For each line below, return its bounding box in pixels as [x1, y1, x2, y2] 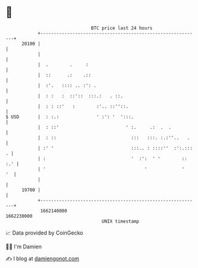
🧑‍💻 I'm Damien [5, 243, 42, 250]
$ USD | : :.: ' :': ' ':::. [5, 113, 134, 120]
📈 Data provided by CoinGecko [5, 229, 83, 236]
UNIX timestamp [101, 218, 140, 224]
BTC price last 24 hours [91, 25, 153, 31]
